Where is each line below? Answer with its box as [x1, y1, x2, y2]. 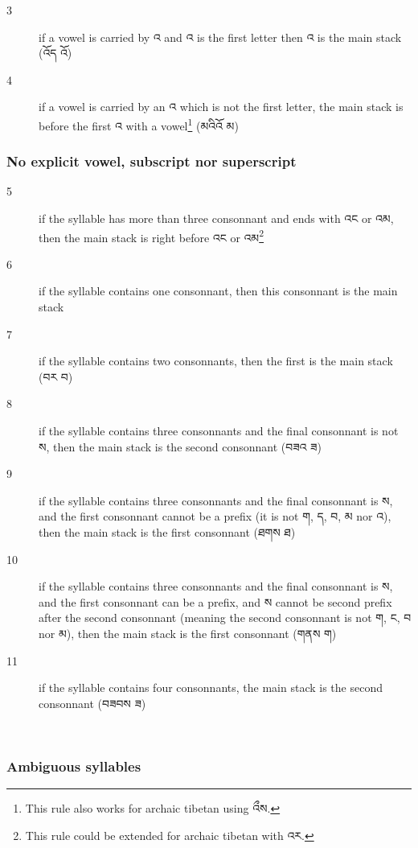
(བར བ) [39, 368, 73, 385]
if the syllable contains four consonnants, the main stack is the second [39, 679, 383, 696]
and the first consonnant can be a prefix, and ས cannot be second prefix [39, 593, 392, 610]
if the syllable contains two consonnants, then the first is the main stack [39, 352, 393, 369]
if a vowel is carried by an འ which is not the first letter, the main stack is [39, 98, 404, 115]
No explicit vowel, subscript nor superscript [6, 151, 297, 171]
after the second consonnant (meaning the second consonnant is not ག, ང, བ [39, 609, 412, 626]
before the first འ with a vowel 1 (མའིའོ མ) [39, 114, 239, 134]
